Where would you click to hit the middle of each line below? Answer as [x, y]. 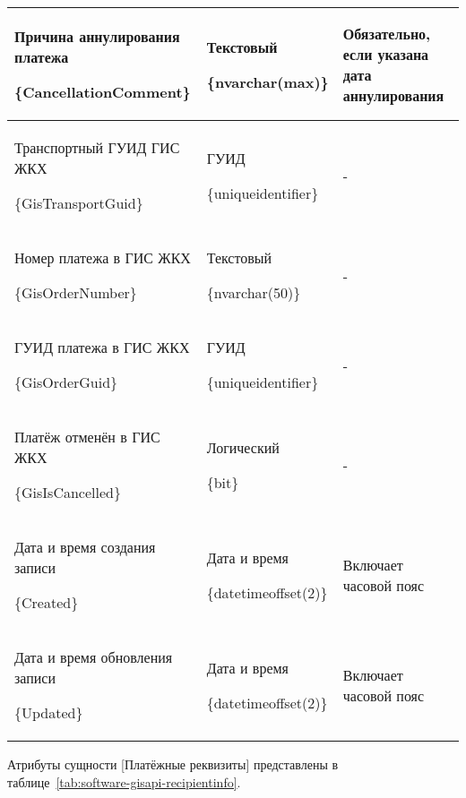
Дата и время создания [85, 547]
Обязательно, [387, 33]
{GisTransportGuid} [79, 203]
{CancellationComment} [103, 92]
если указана [386, 54]
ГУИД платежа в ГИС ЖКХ [102, 347]
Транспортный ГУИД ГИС [97, 147]
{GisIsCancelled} [68, 492]
